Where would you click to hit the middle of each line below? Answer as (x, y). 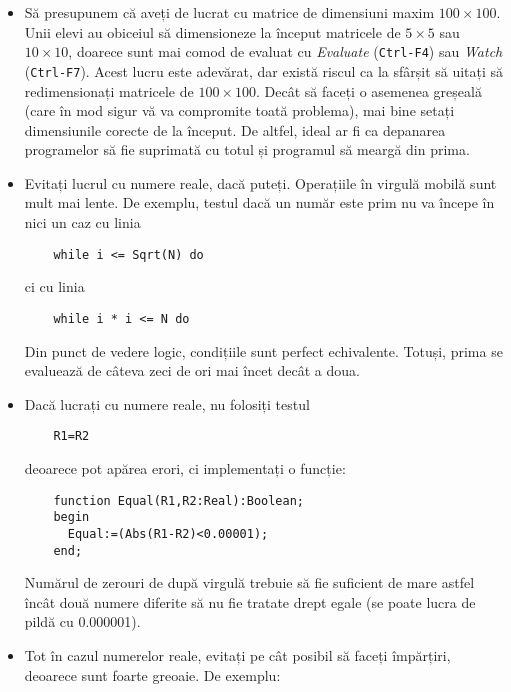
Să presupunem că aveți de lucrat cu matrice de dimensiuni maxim (229, 12)
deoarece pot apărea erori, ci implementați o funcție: (185, 468)
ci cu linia (54, 286)
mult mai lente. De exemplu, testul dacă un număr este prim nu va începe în (259, 202)
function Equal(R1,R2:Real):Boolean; (178, 500)
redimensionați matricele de (109, 90)
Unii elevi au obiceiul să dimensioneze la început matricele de (212, 31)
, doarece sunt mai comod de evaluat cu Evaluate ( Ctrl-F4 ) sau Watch (285, 51)
